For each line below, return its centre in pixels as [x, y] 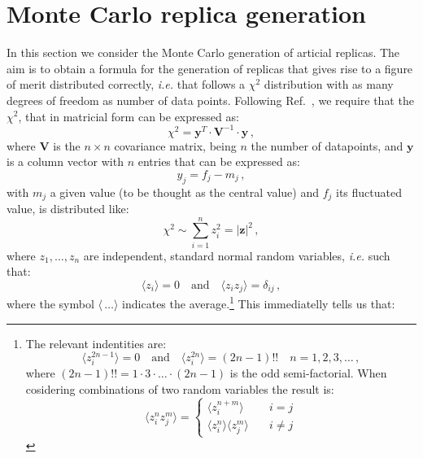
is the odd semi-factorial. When [308, 373]
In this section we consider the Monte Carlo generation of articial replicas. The [203, 52]
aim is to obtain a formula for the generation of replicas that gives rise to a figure [210, 68]
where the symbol [50, 304]
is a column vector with [65, 161]
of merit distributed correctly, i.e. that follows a [126, 84]
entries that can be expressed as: [219, 161]
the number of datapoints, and [327, 145]
